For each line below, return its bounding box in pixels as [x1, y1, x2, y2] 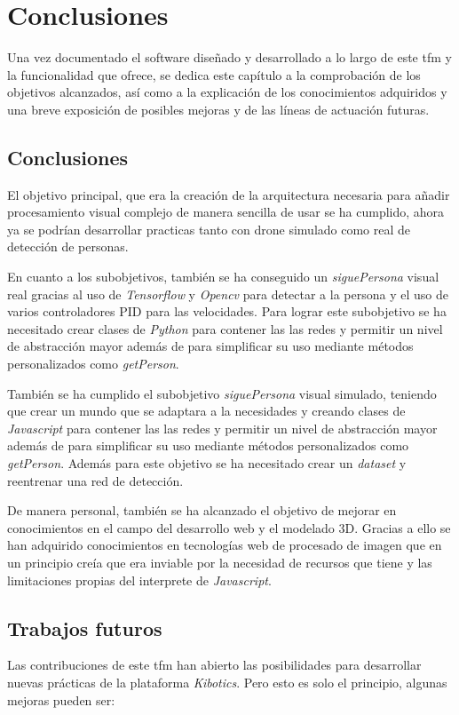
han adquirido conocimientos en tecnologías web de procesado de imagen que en [7, 536, 442, 554]
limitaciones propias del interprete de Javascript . [7, 570, 272, 589]
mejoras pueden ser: [7, 690, 115, 709]
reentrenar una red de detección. [7, 471, 184, 489]
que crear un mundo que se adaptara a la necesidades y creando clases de [7, 401, 406, 420]
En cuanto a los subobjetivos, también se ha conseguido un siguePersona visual [7, 267, 439, 286]
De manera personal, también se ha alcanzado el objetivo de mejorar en [7, 501, 397, 520]
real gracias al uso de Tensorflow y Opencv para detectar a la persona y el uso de [7, 284, 448, 303]
